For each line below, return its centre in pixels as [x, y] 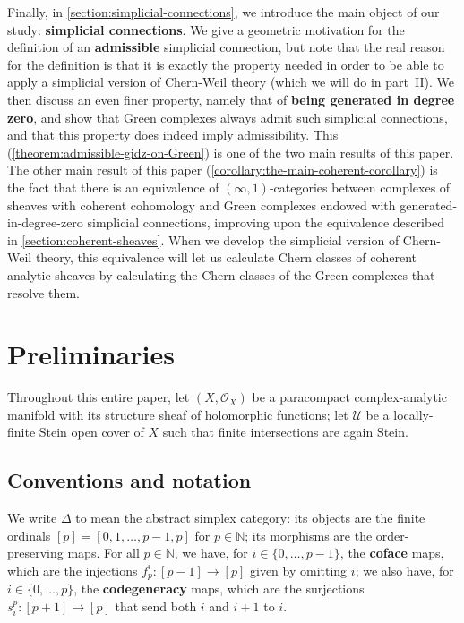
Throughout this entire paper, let [99, 397]
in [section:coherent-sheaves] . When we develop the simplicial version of [203, 239]
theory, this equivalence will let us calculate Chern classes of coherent [226, 257]
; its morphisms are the [309, 535]
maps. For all [103, 553]
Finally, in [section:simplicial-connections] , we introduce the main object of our [223, 12]
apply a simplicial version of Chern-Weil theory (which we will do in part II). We [231, 82]
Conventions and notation [129, 480]
